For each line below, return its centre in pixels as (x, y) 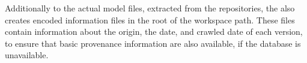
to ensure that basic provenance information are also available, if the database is (153, 43)
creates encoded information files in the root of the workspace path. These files (150, 19)
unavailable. (27, 55)
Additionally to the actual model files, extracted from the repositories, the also (150, 8)
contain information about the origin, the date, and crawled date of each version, (154, 31)
